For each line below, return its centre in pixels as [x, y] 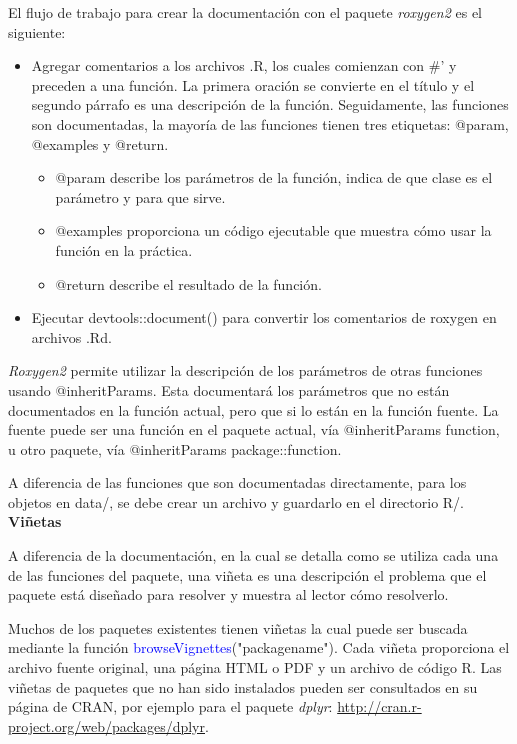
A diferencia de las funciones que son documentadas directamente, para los [237, 482]
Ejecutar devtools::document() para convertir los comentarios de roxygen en [264, 317]
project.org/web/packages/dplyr [106, 725]
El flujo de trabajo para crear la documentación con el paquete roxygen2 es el [245, 12]
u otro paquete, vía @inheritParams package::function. [175, 448]
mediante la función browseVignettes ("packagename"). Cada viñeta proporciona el [259, 647]
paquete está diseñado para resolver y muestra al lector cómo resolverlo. [228, 594]
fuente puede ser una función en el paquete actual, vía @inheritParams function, [254, 429]
